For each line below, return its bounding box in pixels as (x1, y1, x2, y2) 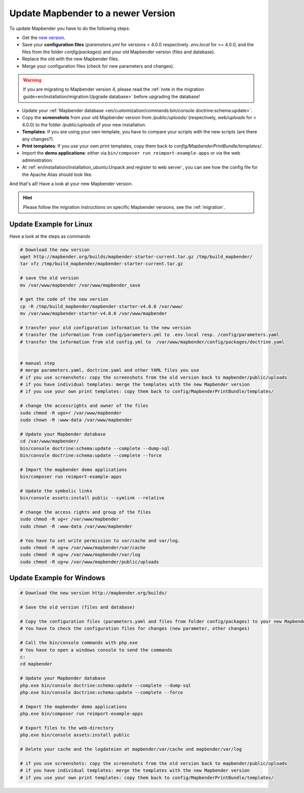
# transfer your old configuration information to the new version (20, 325, 192, 331)
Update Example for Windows (9, 573, 105, 583)
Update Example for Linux (9, 220, 93, 228)
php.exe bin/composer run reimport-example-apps (20, 711, 143, 717)
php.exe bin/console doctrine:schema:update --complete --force (20, 690, 183, 695)
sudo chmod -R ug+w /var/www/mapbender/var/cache (20, 545, 146, 551)
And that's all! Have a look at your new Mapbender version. (9, 181, 133, 187)
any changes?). (22, 136, 54, 142)
